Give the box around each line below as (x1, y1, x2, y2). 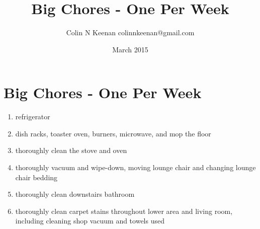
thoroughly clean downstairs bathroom (15, 189, 135, 199)
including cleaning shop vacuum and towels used (15, 215, 164, 226)
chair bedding (15, 172, 58, 182)
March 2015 (112, 44, 148, 54)
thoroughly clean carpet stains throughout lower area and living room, (15, 205, 233, 216)
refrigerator (15, 111, 50, 122)
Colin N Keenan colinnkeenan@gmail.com (66, 27, 195, 38)
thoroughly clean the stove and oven (15, 145, 127, 156)
